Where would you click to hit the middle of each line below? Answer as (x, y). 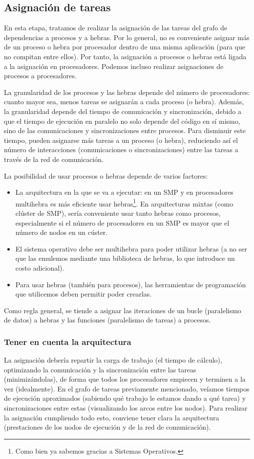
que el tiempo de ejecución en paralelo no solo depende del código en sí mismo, (122, 121)
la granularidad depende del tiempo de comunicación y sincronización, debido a (123, 111)
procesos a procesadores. (40, 76)
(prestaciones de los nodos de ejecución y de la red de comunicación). (107, 427)
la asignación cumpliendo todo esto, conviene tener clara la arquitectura (112, 417)
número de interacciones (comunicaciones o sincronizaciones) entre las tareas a (121, 149)
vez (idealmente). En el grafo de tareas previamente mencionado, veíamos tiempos (127, 388)
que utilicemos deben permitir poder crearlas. (84, 294)
